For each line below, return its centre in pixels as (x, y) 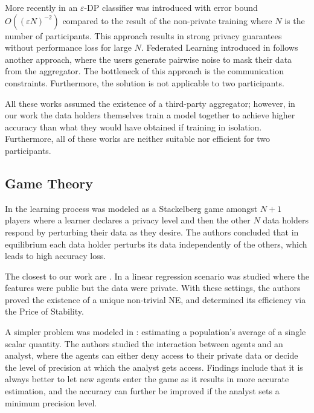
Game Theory (49, 183)
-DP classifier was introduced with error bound (171, 7)
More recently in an (41, 7)
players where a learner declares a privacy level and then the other (128, 220)
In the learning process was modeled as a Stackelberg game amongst (131, 208)
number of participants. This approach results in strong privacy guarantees (143, 35)
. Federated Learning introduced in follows (219, 47)
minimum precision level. (51, 402)
